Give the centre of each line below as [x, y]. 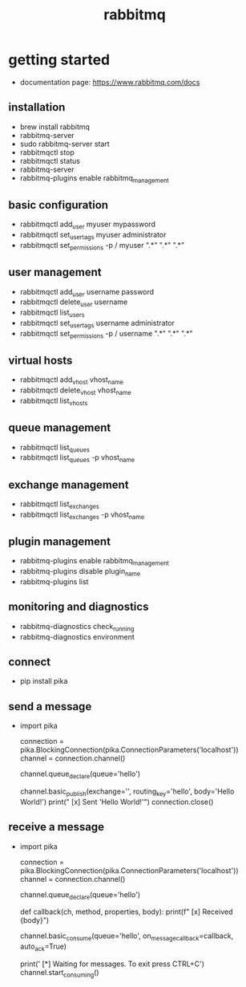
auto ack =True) [43, 947]
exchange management [69, 484]
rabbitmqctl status [50, 160]
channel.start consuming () [59, 973]
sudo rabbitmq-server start [65, 144]
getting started [59, 60]
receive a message [56, 827]
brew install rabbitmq [55, 127]
